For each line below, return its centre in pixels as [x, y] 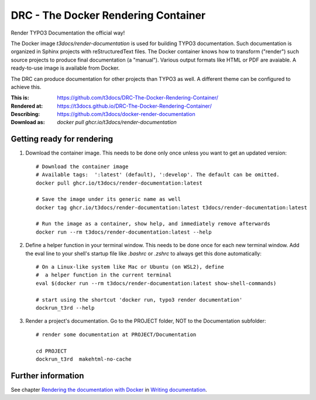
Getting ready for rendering [62, 139]
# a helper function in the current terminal [104, 275]
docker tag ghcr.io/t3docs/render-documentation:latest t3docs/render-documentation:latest [171, 207]
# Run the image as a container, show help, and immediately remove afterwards [153, 224]
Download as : [28, 122]
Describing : [25, 114]
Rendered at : [27, 106]
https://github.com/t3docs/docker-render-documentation [126, 114]
